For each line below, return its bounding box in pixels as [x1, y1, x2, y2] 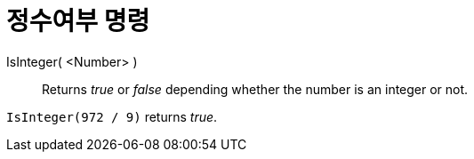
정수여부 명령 [6, 6, 150, 36]
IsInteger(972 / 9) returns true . [6, 108, 218, 124]
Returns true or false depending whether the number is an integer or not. [42, 81, 469, 97]
